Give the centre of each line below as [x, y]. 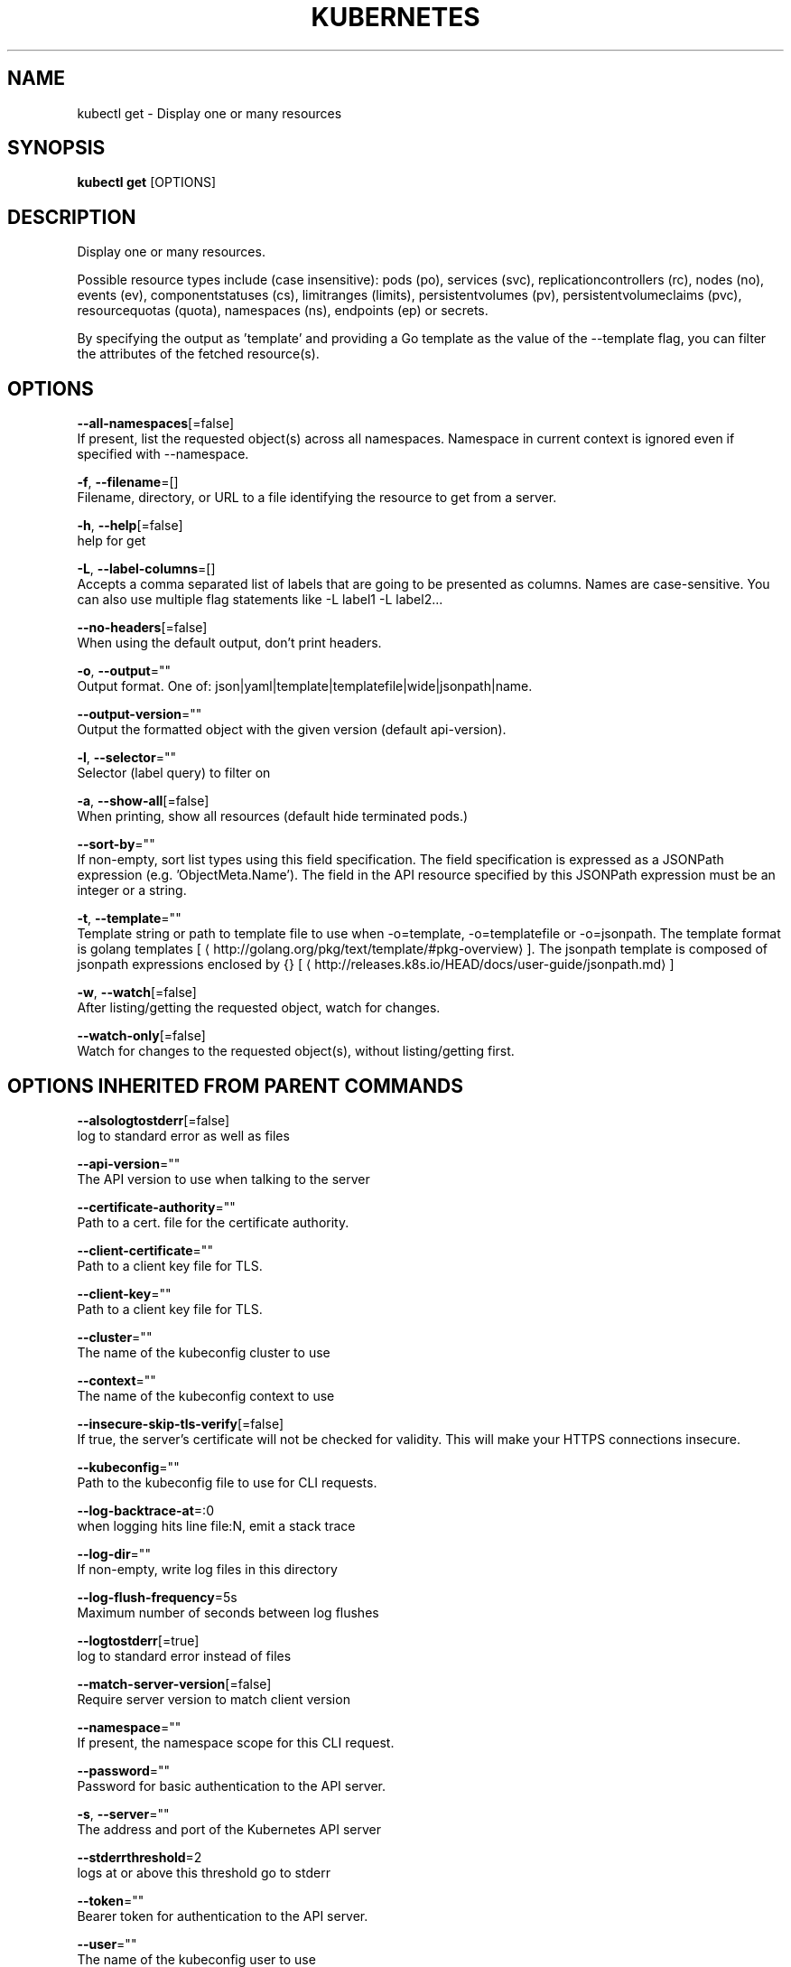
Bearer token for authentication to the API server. [223, 1916]
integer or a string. [132, 890]
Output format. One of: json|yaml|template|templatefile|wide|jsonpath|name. [305, 686]
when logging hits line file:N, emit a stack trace [216, 1525]
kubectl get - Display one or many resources [209, 113]
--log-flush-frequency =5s [157, 1597]
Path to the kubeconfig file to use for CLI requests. [227, 1482]
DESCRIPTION [72, 217]
